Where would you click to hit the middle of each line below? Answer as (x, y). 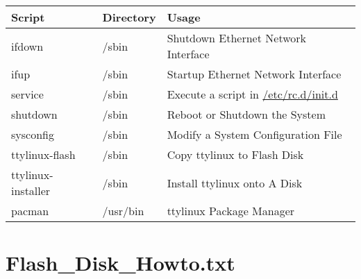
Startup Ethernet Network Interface (254, 74)
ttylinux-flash (43, 154)
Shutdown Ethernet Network (236, 38)
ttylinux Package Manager (231, 211)
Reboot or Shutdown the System (246, 114)
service (27, 94)
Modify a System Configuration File (254, 134)
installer (31, 191)
